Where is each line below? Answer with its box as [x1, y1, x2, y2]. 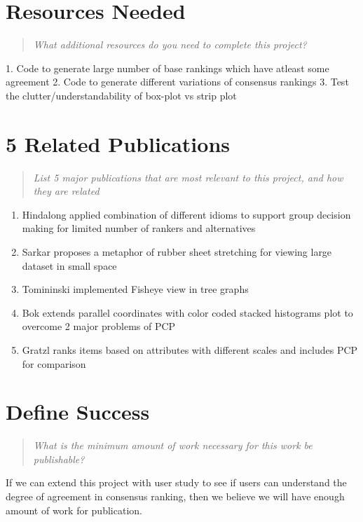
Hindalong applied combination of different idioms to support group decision [22, 207, 351, 221]
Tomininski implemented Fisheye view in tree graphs [22, 282, 249, 296]
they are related [33, 184, 100, 198]
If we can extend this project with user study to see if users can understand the [6, 475, 347, 490]
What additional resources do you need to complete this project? [33, 37, 307, 52]
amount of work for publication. [6, 502, 142, 517]
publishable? [33, 451, 85, 466]
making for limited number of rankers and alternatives [22, 221, 256, 235]
